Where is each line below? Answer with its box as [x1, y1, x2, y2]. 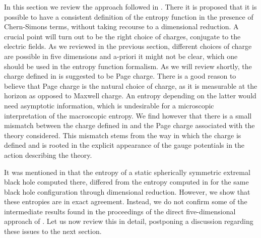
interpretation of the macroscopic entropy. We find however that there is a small [4, 110, 252, 121]
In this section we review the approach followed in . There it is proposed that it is [4, 2, 257, 12]
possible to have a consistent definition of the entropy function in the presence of [4, 11, 253, 22]
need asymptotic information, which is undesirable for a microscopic [4, 100, 214, 110]
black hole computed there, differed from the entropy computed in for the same [4, 176, 249, 187]
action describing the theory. [4, 149, 92, 160]
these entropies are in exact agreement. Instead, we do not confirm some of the [4, 196, 247, 207]
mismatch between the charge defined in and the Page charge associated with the [4, 120, 255, 131]
